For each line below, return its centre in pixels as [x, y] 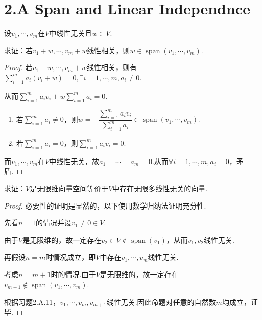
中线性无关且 [71, 33]
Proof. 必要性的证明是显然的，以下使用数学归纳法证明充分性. [105, 205]
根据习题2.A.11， [32, 301]
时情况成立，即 [71, 257]
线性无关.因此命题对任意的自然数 [161, 301]
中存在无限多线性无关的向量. [160, 188]
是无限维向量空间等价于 [69, 188]
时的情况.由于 [73, 274]
